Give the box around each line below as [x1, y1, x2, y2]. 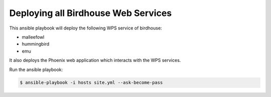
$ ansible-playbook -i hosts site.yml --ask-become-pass [20, 80, 163, 85]
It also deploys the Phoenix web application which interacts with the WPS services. [9, 57, 181, 63]
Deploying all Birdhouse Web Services [9, 7, 172, 18]
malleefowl [22, 34, 45, 40]
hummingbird [22, 41, 50, 47]
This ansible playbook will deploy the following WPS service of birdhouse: [9, 25, 163, 31]
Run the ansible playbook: [9, 66, 63, 72]
